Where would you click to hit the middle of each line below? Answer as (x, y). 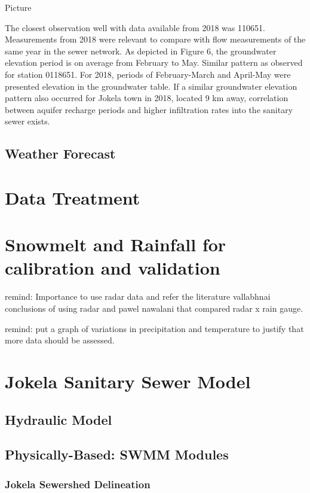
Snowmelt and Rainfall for (116, 244)
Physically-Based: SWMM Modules (117, 454)
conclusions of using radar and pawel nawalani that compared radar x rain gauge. (154, 308)
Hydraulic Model (59, 419)
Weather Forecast (60, 153)
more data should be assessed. (60, 340)
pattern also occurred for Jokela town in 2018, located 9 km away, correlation (147, 98)
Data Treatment (73, 197)
